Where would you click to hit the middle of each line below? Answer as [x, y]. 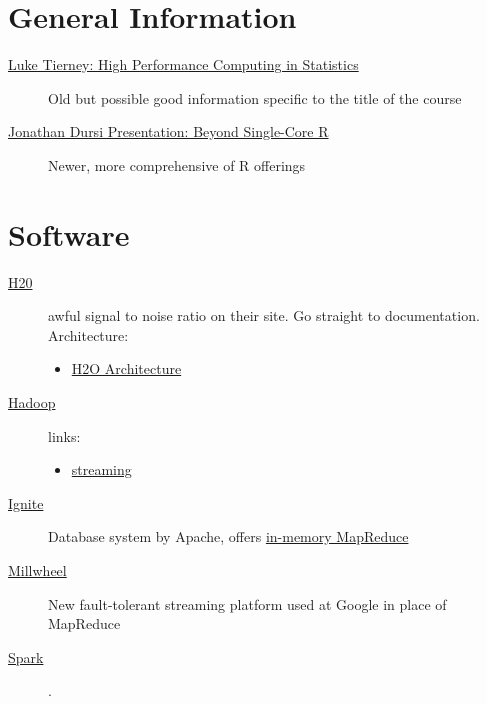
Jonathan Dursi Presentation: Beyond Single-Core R [168, 131]
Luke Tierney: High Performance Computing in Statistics [183, 64]
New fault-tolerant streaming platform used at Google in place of [247, 603]
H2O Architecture [126, 368]
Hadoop [32, 402]
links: [64, 435]
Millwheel [37, 569]
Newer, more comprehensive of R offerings [177, 164]
